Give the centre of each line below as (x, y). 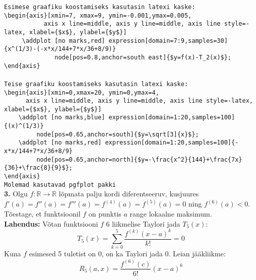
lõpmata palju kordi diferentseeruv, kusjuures (129, 194)
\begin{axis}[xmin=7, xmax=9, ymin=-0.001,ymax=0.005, (98, 15)
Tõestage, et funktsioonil (42, 214)
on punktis (105, 214)
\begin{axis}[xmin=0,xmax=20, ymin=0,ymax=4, (82, 92)
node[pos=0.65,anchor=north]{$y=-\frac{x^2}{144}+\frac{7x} (139, 159)
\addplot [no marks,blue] (62, 118)
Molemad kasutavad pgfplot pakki (60, 185)
